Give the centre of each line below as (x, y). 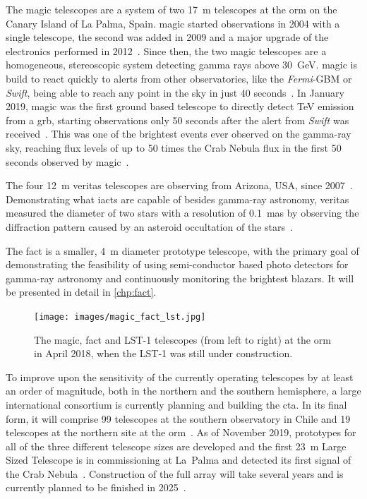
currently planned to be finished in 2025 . (96, 487)
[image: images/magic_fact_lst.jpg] (120, 317)
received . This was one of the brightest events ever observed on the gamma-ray (179, 134)
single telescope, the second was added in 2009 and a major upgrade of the (167, 37)
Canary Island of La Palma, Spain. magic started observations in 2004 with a (173, 23)
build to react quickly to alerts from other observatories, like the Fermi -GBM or (179, 78)
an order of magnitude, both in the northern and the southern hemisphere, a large (183, 391)
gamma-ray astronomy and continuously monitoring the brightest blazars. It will (180, 278)
